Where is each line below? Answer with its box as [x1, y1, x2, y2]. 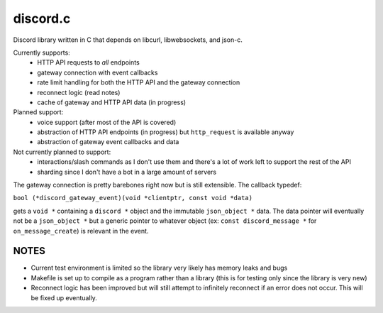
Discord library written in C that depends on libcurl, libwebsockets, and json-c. [13, 35, 243, 44]
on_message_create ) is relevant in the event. [13, 226, 149, 235]
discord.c [13, 11, 71, 26]
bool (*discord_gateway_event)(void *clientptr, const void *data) [13, 194, 253, 202]
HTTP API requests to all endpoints [37, 58, 140, 67]
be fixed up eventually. [30, 293, 97, 302]
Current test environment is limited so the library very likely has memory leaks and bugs [30, 263, 288, 273]
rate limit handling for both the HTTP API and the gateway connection [37, 78, 240, 87]
